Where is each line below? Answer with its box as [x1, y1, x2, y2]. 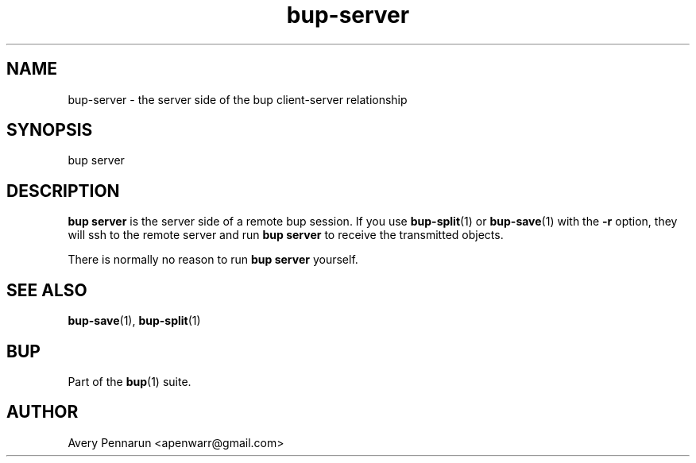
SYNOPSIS [6, 120, 93, 141]
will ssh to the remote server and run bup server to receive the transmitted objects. [68, 228, 504, 242]
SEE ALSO [6, 280, 87, 300]
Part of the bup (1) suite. [68, 374, 191, 388]
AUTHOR [6, 402, 79, 422]
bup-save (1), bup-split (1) [68, 314, 201, 328]
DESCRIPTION [6, 180, 120, 201]
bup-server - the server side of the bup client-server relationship [68, 92, 408, 106]
